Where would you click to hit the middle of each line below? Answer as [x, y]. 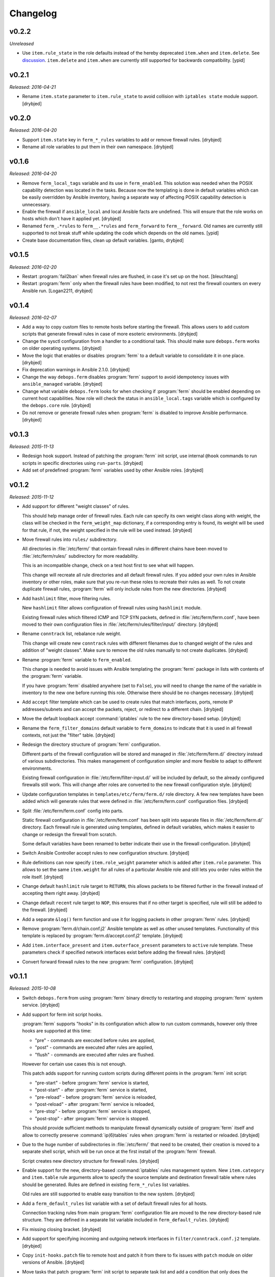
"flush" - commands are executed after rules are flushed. [95, 1054]
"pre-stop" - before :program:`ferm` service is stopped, [93, 1112]
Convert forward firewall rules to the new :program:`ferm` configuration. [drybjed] [108, 962]
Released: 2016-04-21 [33, 87]
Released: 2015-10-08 [33, 988]
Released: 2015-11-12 [32, 497]
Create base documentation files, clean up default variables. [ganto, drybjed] [103, 240]
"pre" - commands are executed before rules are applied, [95, 1040]
